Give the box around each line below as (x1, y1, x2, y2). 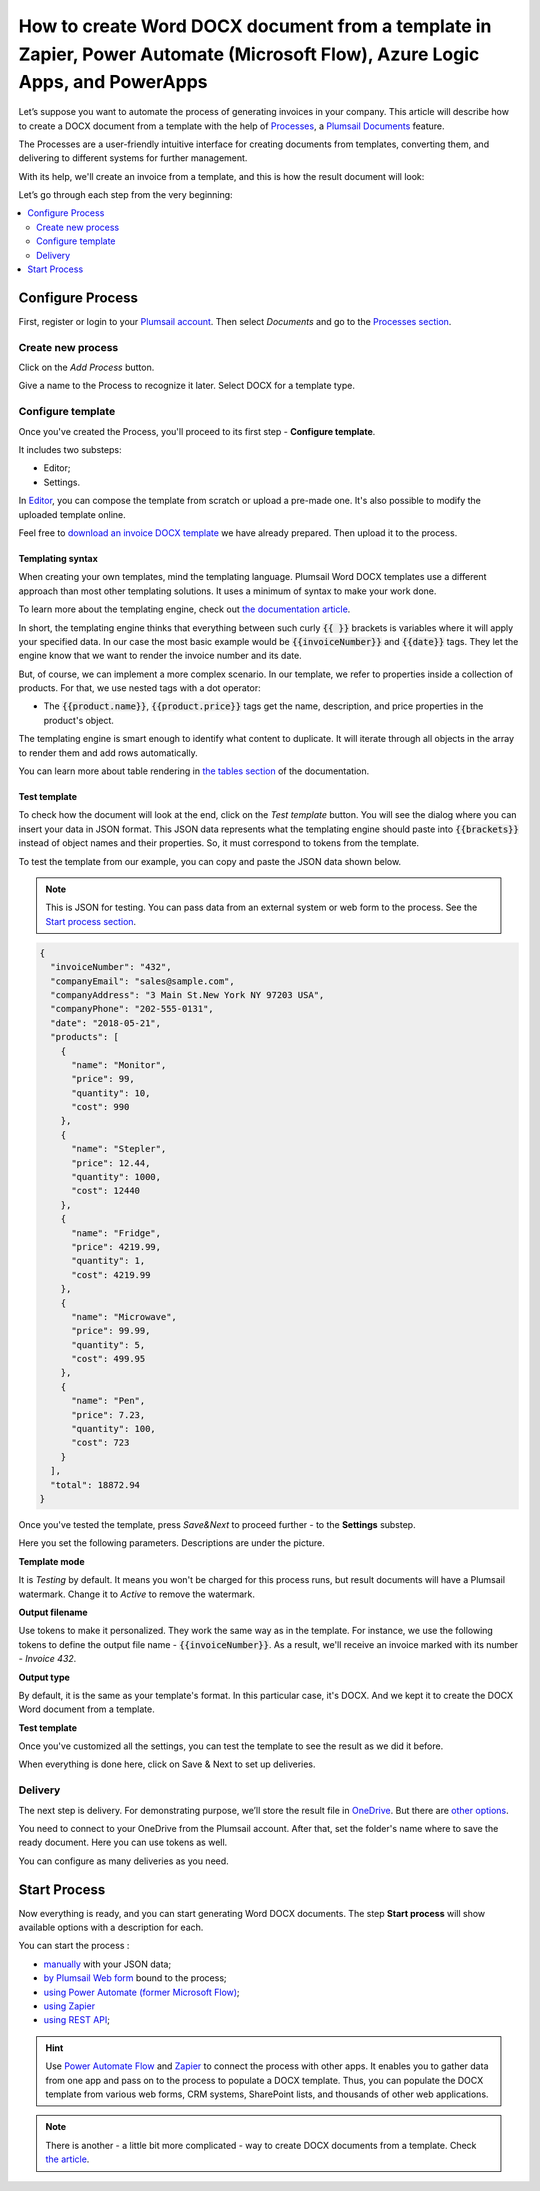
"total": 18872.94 (50, 1479, 140, 1490)
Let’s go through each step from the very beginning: (18, 189, 234, 201)
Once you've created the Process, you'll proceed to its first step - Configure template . (18, 425, 376, 437)
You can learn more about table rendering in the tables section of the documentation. (18, 765, 370, 777)
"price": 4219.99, (71, 1241, 162, 1252)
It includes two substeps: (18, 444, 122, 456)
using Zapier (43, 2000, 95, 2012)
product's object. (43, 714, 115, 726)
